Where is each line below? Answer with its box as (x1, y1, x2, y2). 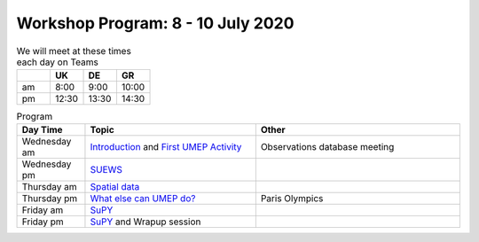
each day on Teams (16, 56, 99, 68)
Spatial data (90, 181, 140, 193)
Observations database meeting (260, 141, 395, 153)
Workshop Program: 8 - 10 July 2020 (16, 13, 294, 33)
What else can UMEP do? (90, 192, 196, 205)
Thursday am (21, 181, 77, 193)
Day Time (21, 124, 63, 137)
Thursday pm (21, 192, 78, 205)
